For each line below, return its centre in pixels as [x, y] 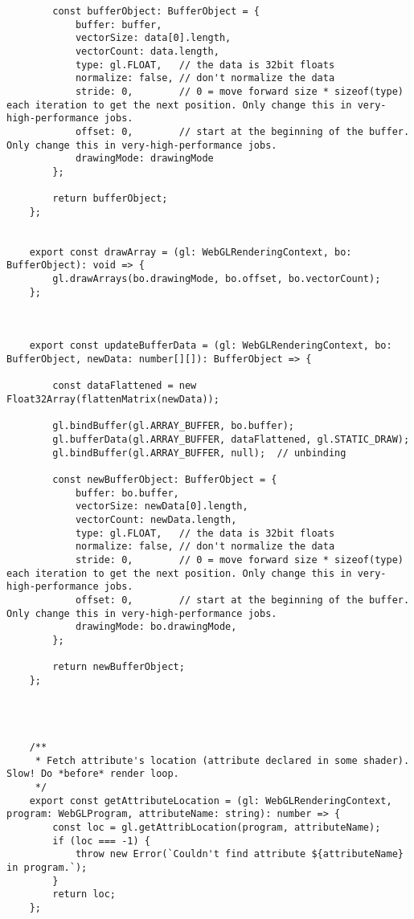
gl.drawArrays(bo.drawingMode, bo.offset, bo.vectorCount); [217, 279]
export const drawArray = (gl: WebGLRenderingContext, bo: [191, 252]
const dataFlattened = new [125, 386]
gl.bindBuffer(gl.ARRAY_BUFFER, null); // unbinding [199, 453]
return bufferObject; [110, 199]
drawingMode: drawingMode [144, 159]
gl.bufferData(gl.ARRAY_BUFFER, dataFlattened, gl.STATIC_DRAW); [231, 439]
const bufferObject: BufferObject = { [156, 11]
